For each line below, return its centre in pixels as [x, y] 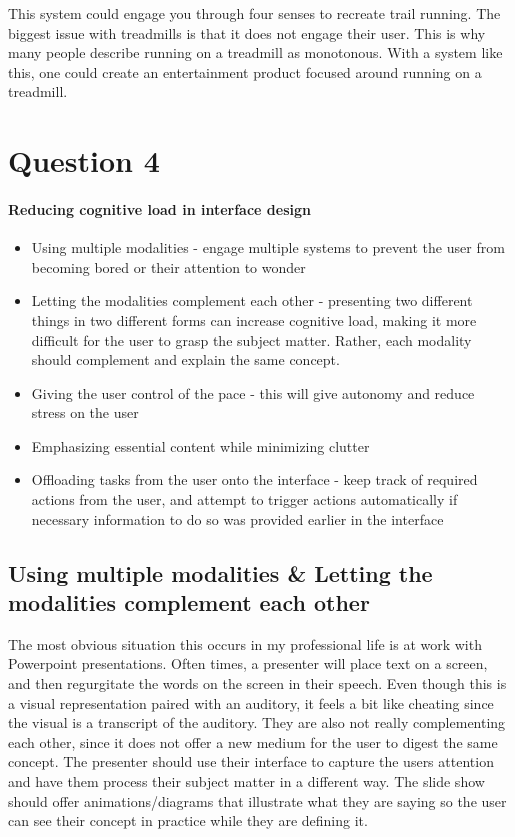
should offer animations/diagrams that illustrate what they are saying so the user [257, 800]
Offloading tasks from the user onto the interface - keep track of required [254, 479]
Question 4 [84, 160]
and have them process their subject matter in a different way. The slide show [246, 781]
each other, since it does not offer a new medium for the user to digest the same [253, 741]
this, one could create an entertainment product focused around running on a [245, 71]
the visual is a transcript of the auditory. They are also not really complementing [257, 722]
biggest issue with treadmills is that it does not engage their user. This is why [247, 32]
